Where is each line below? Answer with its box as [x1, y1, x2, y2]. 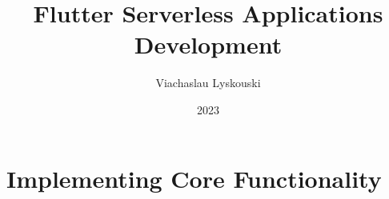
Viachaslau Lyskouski [155, 74, 261, 91]
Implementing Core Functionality [6, 161, 382, 194]
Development [134, 28, 283, 61]
